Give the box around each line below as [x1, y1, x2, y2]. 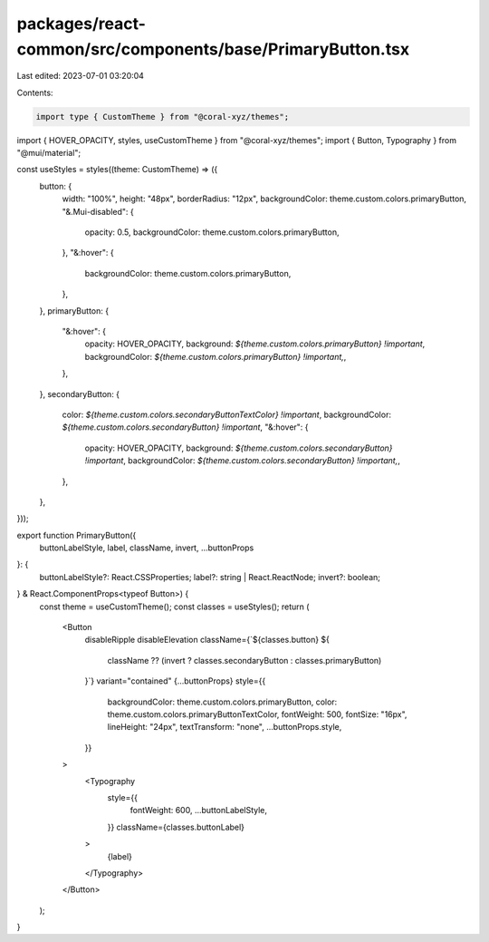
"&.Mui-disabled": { [62, 206, 135, 217]
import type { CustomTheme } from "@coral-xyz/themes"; [35, 112, 290, 121]
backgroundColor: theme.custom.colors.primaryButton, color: [107, 696, 338, 707]
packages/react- [16, 14, 147, 34]
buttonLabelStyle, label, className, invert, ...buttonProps [39, 542, 254, 553]
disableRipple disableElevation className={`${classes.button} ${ [84, 635, 331, 646]
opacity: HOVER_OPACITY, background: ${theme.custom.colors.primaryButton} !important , [84, 338, 426, 349]
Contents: [16, 87, 53, 98]
